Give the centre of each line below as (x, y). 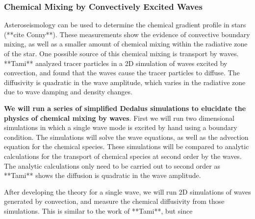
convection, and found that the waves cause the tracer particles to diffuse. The (122, 73)
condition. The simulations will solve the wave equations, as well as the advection (126, 137)
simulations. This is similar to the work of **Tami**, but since (98, 210)
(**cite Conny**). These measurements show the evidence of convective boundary (127, 34)
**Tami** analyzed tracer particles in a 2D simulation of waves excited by (116, 63)
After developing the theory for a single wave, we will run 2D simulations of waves (127, 191)
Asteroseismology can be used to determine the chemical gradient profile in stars (125, 25)
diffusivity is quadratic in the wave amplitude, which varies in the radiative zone (125, 82)
